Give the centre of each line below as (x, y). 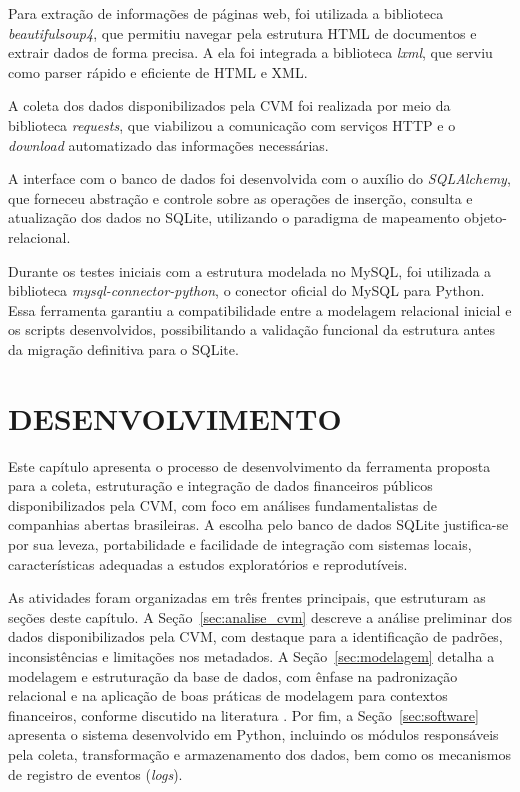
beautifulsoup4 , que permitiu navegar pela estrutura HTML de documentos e (242, 32)
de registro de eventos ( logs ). (95, 773)
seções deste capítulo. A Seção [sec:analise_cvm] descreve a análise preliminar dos (260, 616)
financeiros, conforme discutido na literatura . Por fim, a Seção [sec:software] (243, 714)
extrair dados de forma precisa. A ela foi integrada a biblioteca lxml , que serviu (250, 52)
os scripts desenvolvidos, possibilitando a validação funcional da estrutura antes (251, 329)
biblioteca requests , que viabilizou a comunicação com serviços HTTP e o (232, 124)
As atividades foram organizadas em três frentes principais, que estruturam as (247, 597)
